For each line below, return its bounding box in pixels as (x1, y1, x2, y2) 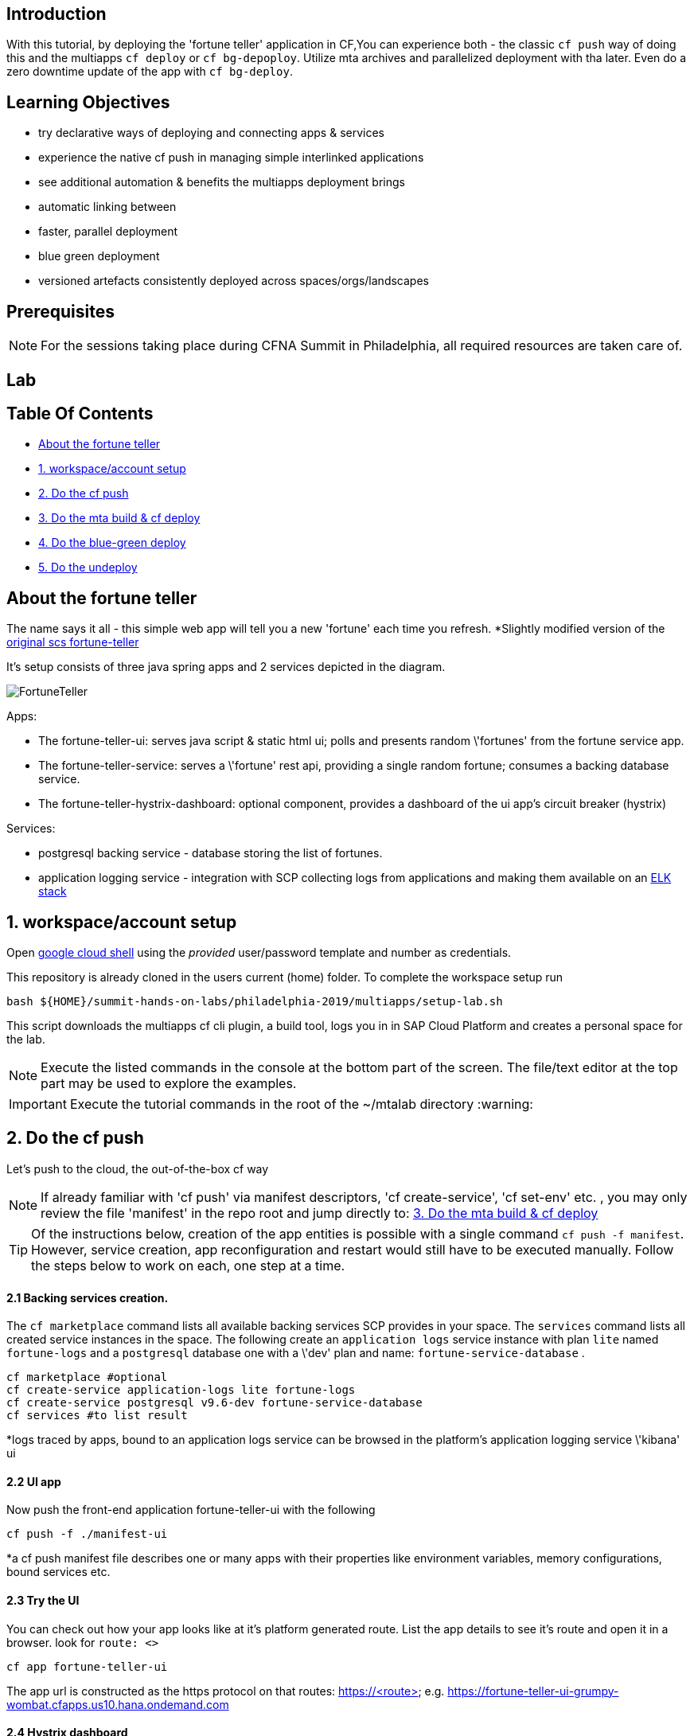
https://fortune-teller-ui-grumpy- (447, 1683, 619, 1698)
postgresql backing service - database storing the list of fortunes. (38, 846, 383, 860)
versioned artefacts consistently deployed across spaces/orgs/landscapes (38, 274, 429, 288)
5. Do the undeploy (38, 560, 138, 575)
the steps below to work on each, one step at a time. (31, 1257, 345, 1274)
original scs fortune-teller (6, 635, 139, 650)
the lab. (6, 1032, 45, 1047)
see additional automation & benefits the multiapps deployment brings (38, 175, 405, 189)
